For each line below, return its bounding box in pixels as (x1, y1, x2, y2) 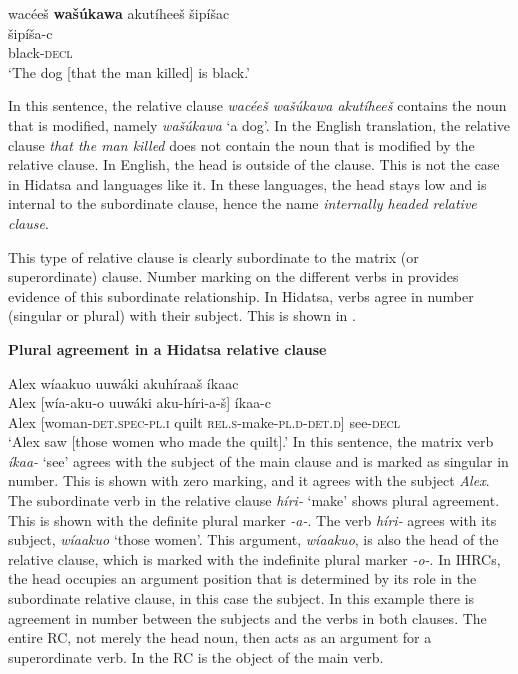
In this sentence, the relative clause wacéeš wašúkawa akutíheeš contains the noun (8, 95, 507, 116)
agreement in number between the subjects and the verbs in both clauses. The (8, 607, 487, 628)
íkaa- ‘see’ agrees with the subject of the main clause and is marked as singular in (8, 450, 509, 471)
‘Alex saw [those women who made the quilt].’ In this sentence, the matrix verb (8, 431, 494, 452)
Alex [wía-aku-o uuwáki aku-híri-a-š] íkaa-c (8, 392, 272, 413)
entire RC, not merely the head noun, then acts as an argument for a (8, 627, 432, 648)
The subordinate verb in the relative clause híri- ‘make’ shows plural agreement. (8, 490, 500, 511)
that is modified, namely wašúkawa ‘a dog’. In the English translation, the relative (8, 114, 511, 135)
